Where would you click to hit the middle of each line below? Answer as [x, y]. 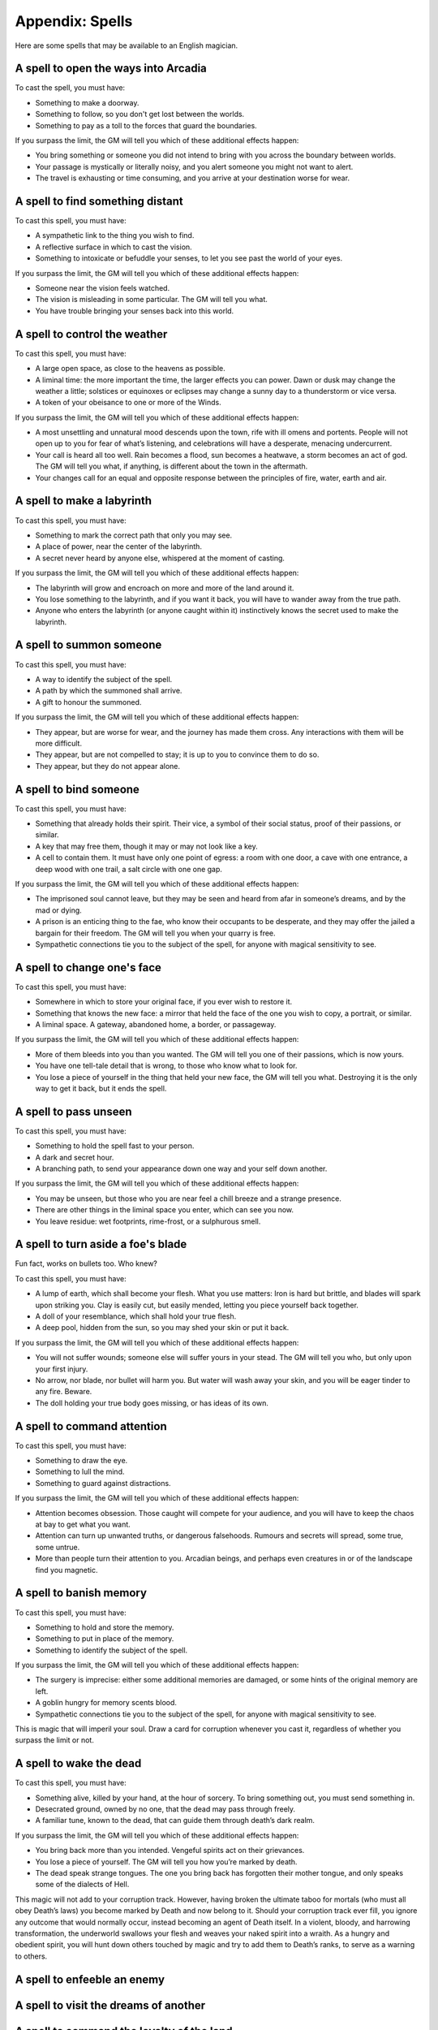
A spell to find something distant [99, 201]
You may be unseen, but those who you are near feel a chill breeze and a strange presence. [189, 1199]
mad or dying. [59, 910]
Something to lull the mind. [80, 1472]
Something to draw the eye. [82, 1461]
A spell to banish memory [81, 1593]
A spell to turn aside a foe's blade [101, 1244]
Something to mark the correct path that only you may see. [134, 535]
